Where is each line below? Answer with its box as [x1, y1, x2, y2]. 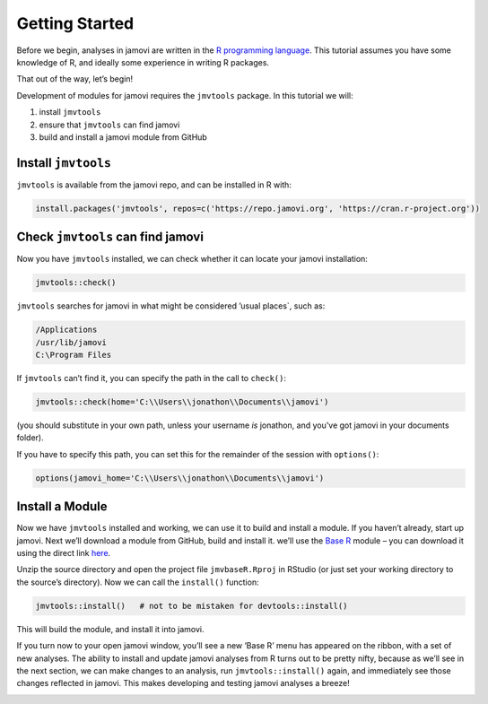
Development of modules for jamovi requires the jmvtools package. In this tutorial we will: [16, 90, 353, 100]
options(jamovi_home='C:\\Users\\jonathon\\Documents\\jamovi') [35, 473, 325, 483]
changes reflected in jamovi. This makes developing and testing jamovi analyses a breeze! [16, 678, 350, 689]
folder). [16, 432, 44, 443]
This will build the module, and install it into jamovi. [16, 623, 205, 634]
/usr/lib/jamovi [35, 337, 108, 347]
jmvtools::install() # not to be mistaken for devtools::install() [35, 601, 348, 611]
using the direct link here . [16, 548, 111, 559]
